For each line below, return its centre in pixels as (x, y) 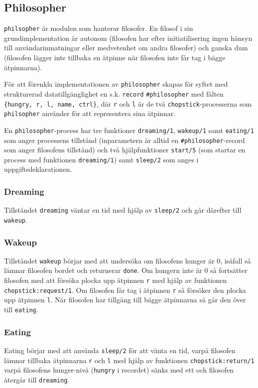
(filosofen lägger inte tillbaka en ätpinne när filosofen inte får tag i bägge (115, 58)
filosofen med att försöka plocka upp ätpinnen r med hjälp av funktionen (116, 280)
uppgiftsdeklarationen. (38, 169)
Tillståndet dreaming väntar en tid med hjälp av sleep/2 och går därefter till (123, 210)
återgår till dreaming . (37, 379)
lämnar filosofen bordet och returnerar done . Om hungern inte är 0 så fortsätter (126, 270)
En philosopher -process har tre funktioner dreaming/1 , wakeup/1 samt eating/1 (129, 130)
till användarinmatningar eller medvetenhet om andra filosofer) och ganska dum (126, 48)
